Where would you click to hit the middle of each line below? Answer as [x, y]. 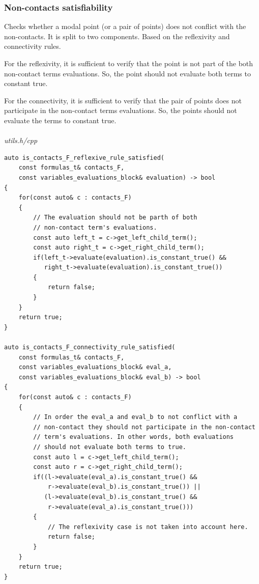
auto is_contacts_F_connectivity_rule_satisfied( [90, 347]
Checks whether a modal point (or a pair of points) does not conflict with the [125, 26]
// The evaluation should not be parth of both [115, 218]
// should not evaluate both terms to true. [110, 447]
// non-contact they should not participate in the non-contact [144, 427]
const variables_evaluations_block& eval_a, [95, 367]
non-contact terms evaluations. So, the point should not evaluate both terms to [127, 73]
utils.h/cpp [21, 140]
